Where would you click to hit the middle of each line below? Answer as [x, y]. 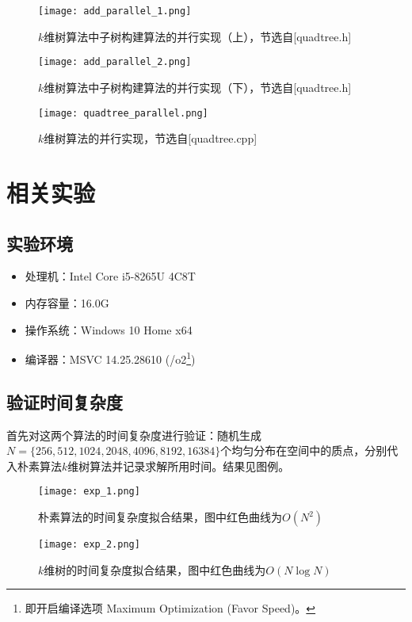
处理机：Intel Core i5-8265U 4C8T [110, 276]
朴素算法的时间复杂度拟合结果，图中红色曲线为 [160, 517]
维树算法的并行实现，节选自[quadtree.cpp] [151, 138]
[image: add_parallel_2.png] [115, 62]
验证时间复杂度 [65, 401]
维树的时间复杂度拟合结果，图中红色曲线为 [155, 569]
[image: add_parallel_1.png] [115, 11]
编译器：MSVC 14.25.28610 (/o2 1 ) [110, 358]
